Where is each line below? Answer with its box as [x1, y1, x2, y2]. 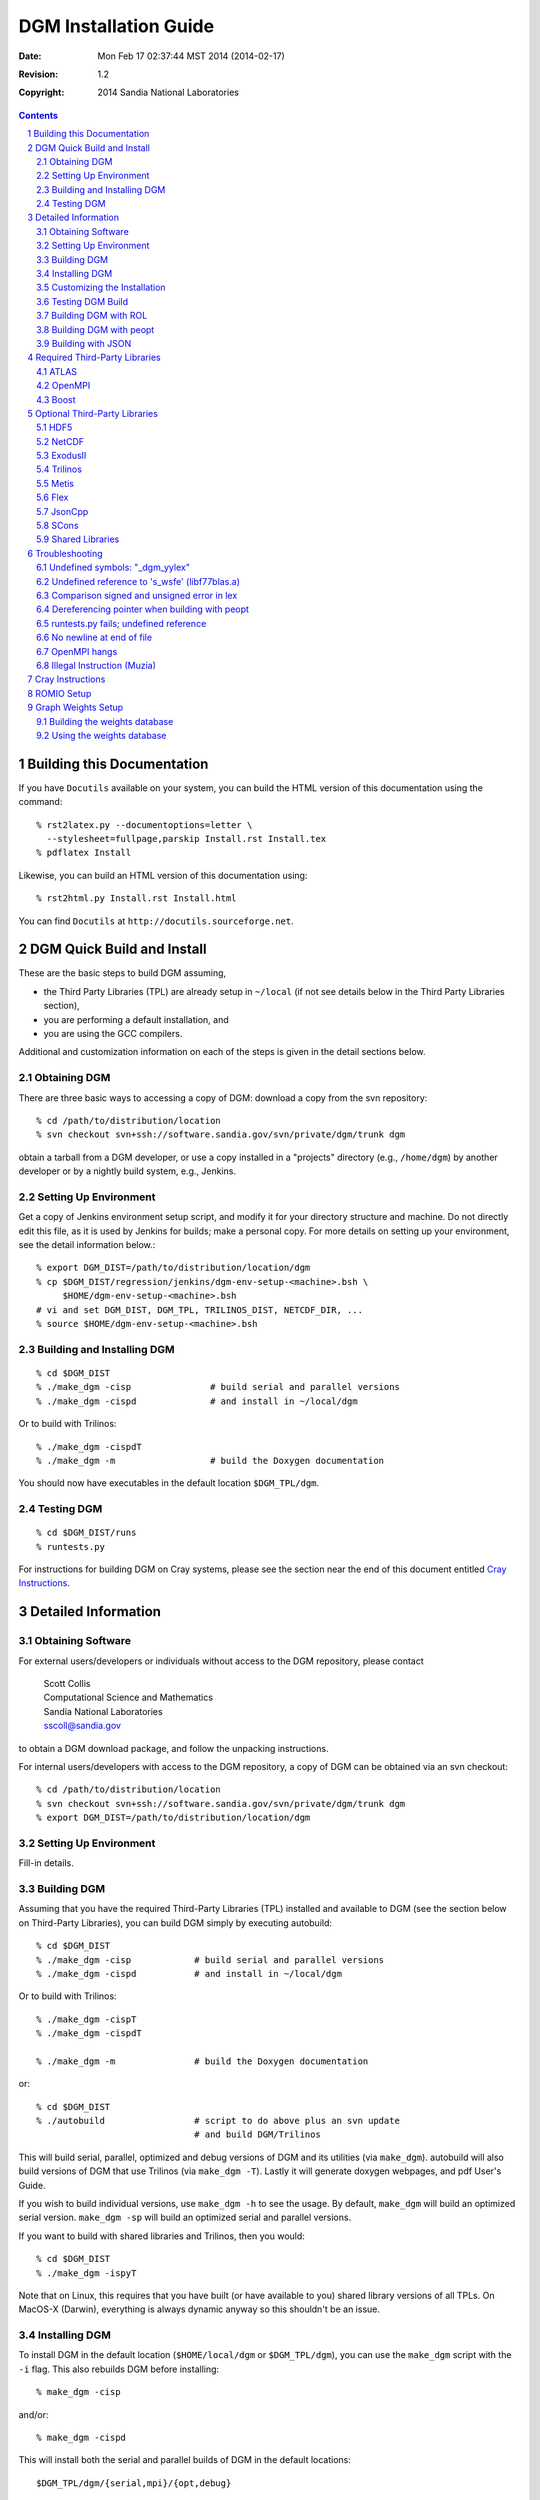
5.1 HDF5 [36, 421, 73, 434]
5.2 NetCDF [36, 435, 85, 447]
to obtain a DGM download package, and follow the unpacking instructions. [18, 1742, 329, 1754]
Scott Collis [43, 1677, 91, 1689]
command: [18, 796, 63, 808]
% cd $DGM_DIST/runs [36, 1527, 137, 1539]
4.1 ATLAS [36, 365, 78, 377]
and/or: [18, 2408, 49, 2420]
